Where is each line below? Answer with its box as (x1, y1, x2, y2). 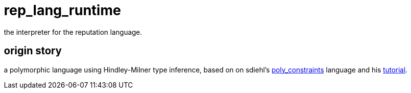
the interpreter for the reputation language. (4, 27, 142, 36)
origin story (4, 45, 62, 57)
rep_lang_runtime (4, 2, 121, 19)
